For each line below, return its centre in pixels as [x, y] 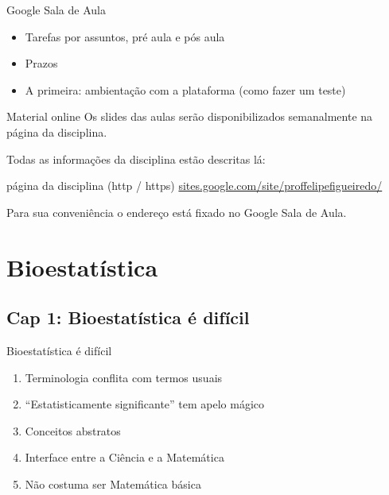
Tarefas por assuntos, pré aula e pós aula [125, 36]
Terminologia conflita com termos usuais [124, 377]
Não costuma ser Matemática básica [113, 483]
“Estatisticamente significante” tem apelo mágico [145, 404]
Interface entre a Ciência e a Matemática [124, 457]
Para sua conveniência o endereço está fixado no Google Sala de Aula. [177, 212]
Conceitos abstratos [73, 430]
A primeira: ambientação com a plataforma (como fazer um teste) [185, 89]
